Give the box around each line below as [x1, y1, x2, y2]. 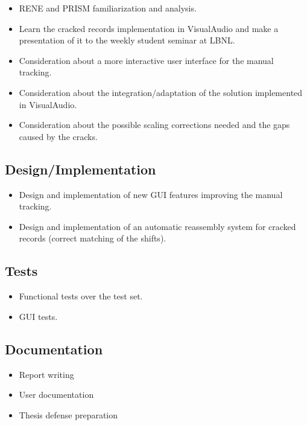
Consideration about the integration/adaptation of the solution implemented [19, 86, 303, 98]
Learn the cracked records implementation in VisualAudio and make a [19, 22, 279, 34]
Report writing [19, 368, 74, 380]
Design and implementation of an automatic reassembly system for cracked [19, 220, 296, 232]
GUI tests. [19, 310, 58, 322]
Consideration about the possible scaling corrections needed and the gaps [19, 118, 290, 131]
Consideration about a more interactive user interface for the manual [19, 54, 274, 66]
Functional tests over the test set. [19, 290, 143, 302]
